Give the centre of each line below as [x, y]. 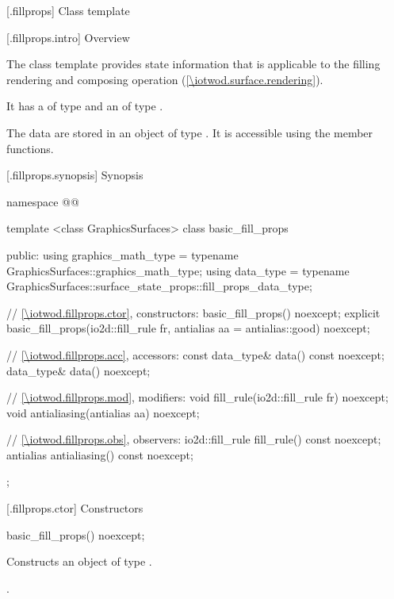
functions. [30, 148]
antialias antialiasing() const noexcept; [100, 454]
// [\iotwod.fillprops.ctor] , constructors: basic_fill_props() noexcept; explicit [193, 312]
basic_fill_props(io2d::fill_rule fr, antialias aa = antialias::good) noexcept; [188, 328]
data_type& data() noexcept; [78, 370]
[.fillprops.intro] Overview [68, 37]
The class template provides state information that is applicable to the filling [193, 64]
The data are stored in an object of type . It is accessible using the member [190, 132]
